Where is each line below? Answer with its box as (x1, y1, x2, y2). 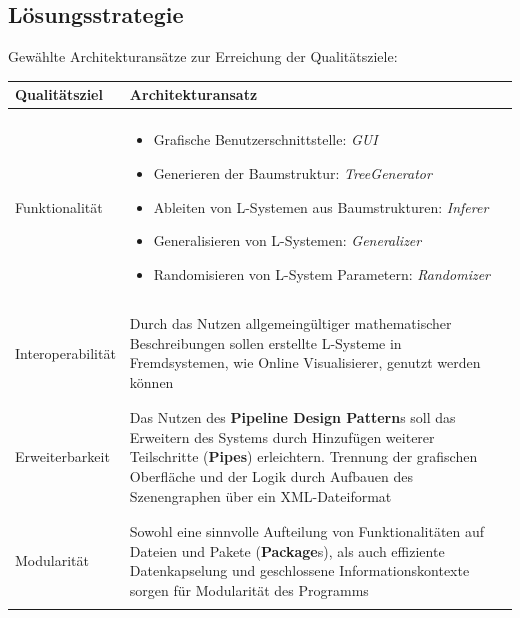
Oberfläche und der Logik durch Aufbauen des (129, 466, 413, 487)
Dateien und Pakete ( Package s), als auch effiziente (129, 540, 445, 561)
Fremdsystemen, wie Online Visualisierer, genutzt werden (129, 352, 481, 373)
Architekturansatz (129, 84, 258, 105)
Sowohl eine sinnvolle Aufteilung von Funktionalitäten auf (129, 520, 485, 541)
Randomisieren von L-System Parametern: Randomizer (153, 263, 491, 284)
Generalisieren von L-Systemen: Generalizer (153, 230, 422, 251)
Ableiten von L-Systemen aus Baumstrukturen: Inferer (153, 196, 489, 217)
